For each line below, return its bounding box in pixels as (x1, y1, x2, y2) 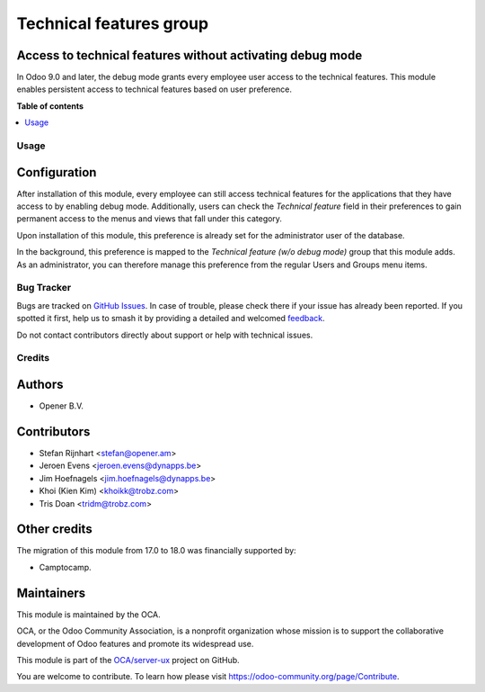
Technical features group (16, 13, 209, 33)
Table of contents (16, 100, 84, 112)
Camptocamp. (39, 562, 92, 572)
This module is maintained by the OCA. (16, 608, 161, 620)
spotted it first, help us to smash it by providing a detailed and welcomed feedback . (16, 313, 325, 324)
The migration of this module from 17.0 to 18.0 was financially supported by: (16, 545, 296, 556)
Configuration (16, 165, 97, 180)
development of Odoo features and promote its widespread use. (16, 638, 254, 649)
